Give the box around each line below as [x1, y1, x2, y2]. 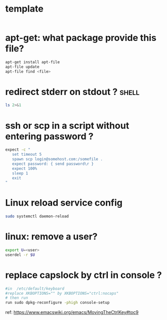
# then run [5, 295, 28, 301]
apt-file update [5, 64, 39, 69]
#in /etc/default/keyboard [5, 286, 65, 291]
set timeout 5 [12, 152, 42, 157]
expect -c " [5, 147, 30, 152]
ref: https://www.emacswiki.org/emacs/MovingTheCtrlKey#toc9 [5, 309, 139, 315]
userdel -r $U [5, 252, 35, 257]
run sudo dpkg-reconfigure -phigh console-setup [5, 300, 110, 305]
